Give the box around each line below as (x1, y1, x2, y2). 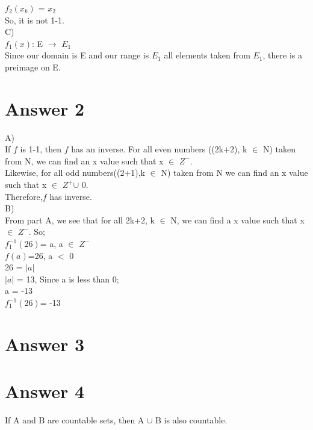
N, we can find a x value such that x (170, 213, 305, 226)
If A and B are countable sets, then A (5, 414, 144, 426)
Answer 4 (5, 379, 85, 404)
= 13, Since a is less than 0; (16, 272, 119, 285)
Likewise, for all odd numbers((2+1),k (5, 166, 146, 179)
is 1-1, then (20, 143, 62, 155)
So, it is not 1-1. (5, 13, 64, 26)
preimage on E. (5, 60, 61, 73)
